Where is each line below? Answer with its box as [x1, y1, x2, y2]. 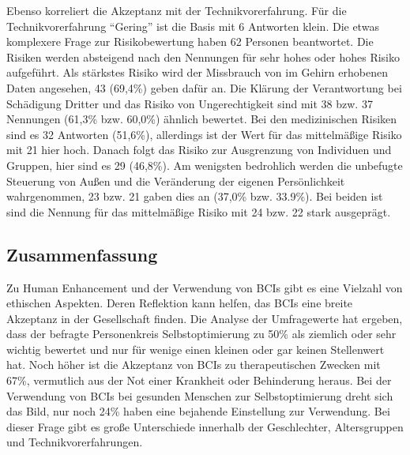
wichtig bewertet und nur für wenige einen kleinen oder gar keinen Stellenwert [6, 340, 385, 357]
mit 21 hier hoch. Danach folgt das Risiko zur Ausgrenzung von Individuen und [6, 141, 392, 158]
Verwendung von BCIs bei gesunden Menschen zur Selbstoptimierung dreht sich [6, 387, 393, 404]
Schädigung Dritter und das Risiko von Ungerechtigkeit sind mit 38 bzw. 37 [6, 95, 373, 111]
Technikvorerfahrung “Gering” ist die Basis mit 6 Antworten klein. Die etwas [6, 17, 379, 34]
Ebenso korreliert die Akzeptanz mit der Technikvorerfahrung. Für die [6, 2, 347, 18]
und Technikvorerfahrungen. [6, 434, 143, 450]
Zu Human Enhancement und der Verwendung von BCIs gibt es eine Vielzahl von [6, 279, 403, 295]
